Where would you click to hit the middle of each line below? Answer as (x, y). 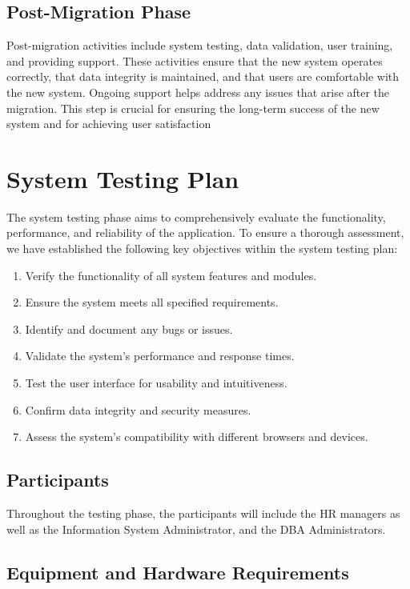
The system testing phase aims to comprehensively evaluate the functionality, (196, 216)
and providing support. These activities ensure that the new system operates (195, 60)
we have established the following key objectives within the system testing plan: (202, 248)
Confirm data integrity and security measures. (138, 409)
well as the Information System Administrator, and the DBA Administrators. (196, 529)
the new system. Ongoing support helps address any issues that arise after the (198, 92)
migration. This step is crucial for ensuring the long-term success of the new (193, 108)
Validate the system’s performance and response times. (160, 356)
